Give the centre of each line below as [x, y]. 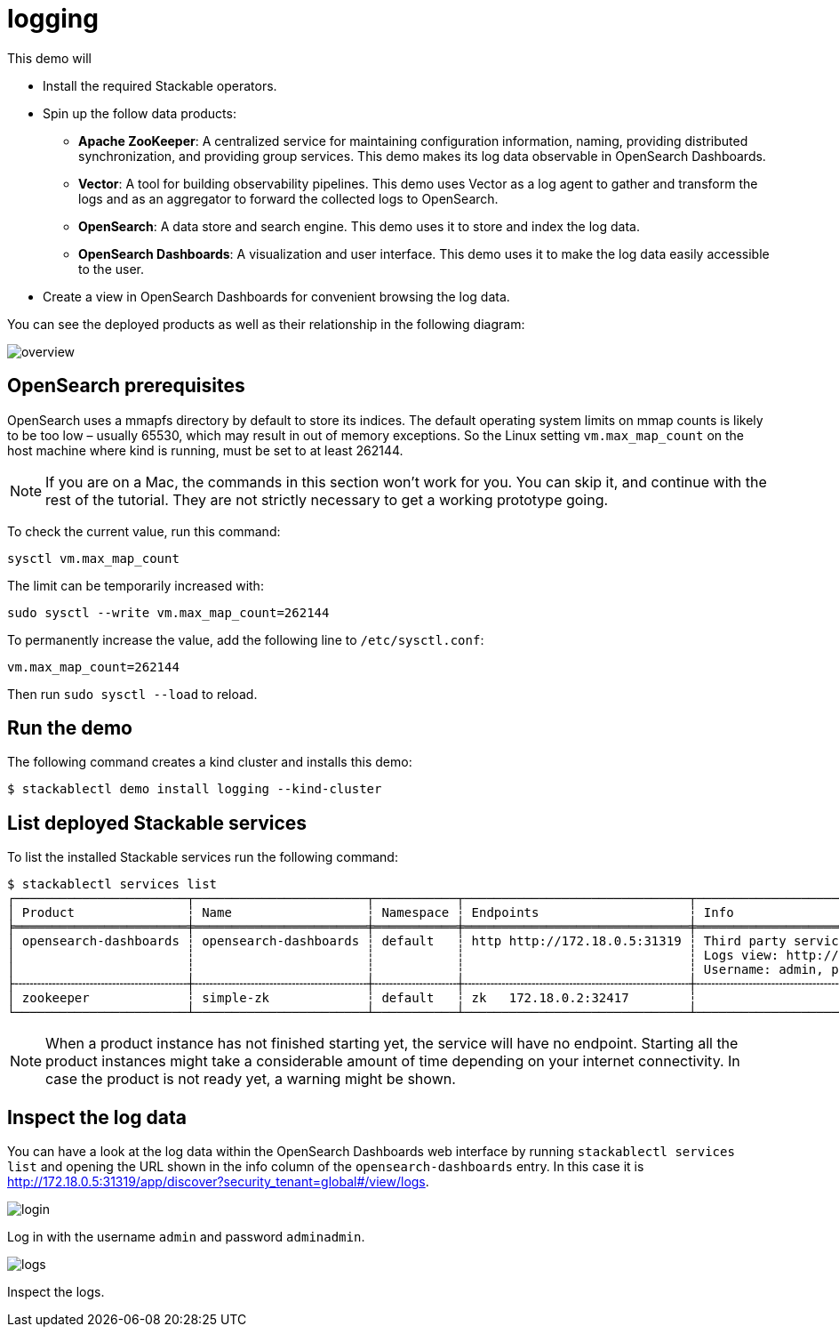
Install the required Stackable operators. [160, 85]
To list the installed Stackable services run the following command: [203, 857]
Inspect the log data [97, 1117]
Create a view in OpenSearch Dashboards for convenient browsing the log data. [276, 296]
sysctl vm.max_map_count [93, 558]
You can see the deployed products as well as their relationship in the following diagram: [266, 324]
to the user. [111, 269]
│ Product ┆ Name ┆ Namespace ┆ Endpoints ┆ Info [371, 913]
